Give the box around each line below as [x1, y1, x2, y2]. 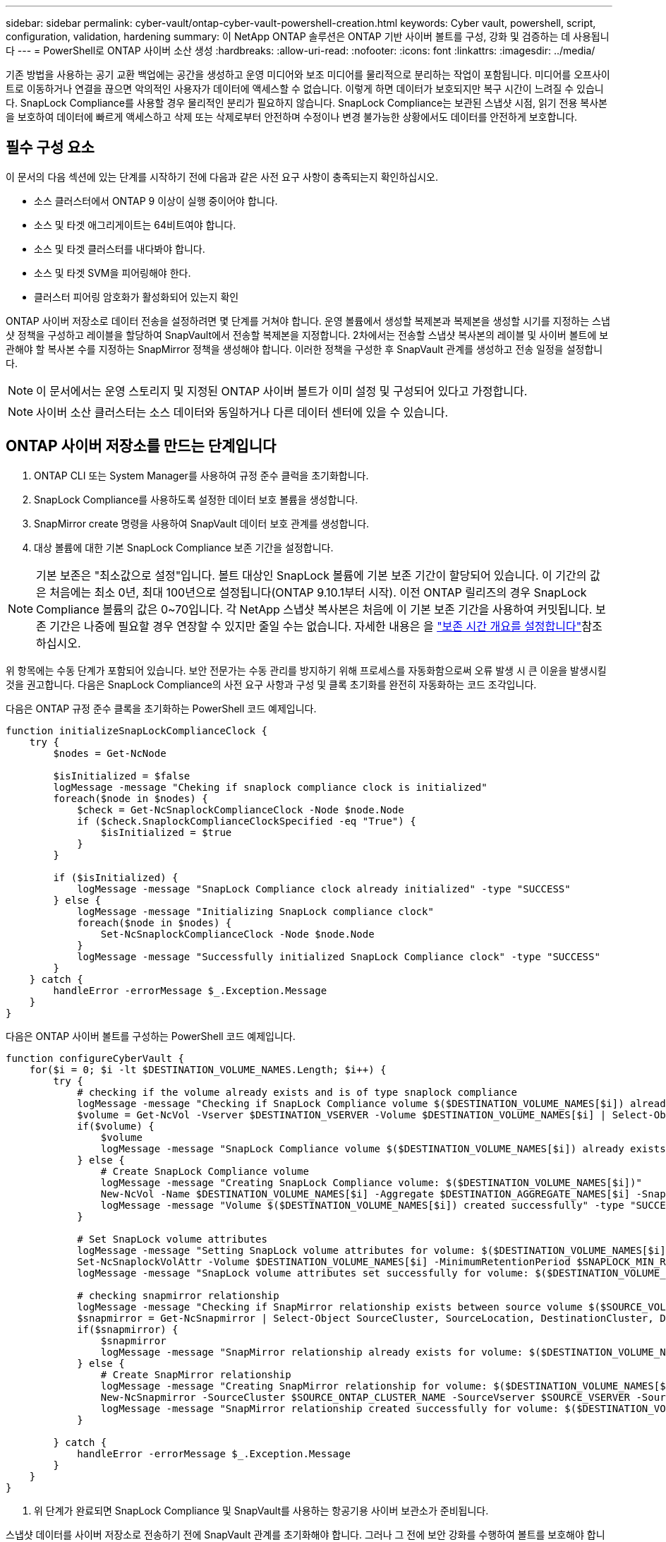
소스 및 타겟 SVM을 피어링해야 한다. [34, 266, 191, 279]
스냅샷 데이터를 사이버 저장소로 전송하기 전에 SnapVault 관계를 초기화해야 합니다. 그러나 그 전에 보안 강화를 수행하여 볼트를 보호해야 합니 [6, 1528, 605, 1541]
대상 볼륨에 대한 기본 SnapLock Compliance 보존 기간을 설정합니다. [34, 541, 334, 554]
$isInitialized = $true [100, 826, 232, 838]
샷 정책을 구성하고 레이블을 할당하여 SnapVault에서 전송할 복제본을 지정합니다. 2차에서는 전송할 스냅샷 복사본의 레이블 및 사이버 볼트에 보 [6, 328, 609, 341]
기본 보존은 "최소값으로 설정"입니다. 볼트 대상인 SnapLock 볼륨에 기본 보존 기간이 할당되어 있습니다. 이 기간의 [36, 568, 587, 582]
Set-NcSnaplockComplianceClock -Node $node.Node [100, 928, 375, 940]
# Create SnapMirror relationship [100, 1368, 291, 1380]
